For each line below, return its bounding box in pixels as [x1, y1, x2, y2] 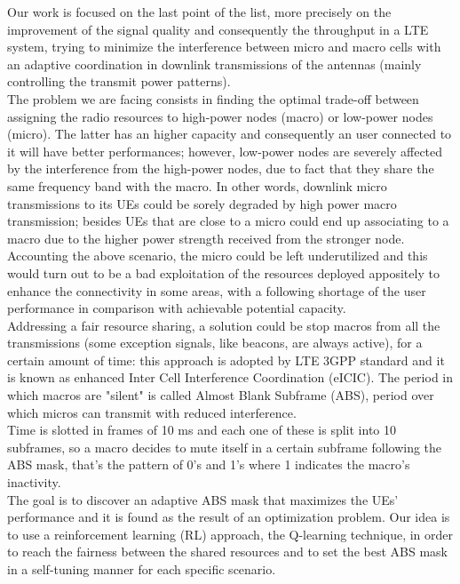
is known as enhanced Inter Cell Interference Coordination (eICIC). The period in [7, 368, 454, 387]
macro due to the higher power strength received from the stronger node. [7, 228, 405, 247]
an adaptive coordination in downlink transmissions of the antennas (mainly [7, 54, 422, 73]
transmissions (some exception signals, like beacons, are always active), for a [7, 333, 423, 352]
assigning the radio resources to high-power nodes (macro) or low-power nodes [7, 107, 433, 125]
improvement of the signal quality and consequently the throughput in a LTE [7, 20, 429, 38]
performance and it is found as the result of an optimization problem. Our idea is [7, 508, 450, 526]
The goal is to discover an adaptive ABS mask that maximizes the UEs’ [7, 490, 399, 508]
